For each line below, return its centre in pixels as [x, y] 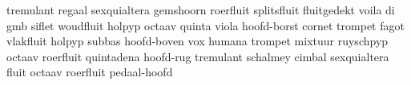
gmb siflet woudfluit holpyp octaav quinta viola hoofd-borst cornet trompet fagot [205, 25]
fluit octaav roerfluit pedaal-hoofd [90, 72]
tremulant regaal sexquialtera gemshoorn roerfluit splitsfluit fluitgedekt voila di [201, 10]
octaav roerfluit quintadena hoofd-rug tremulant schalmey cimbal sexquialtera [198, 56]
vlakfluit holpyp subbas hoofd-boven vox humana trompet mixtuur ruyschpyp [197, 41]
